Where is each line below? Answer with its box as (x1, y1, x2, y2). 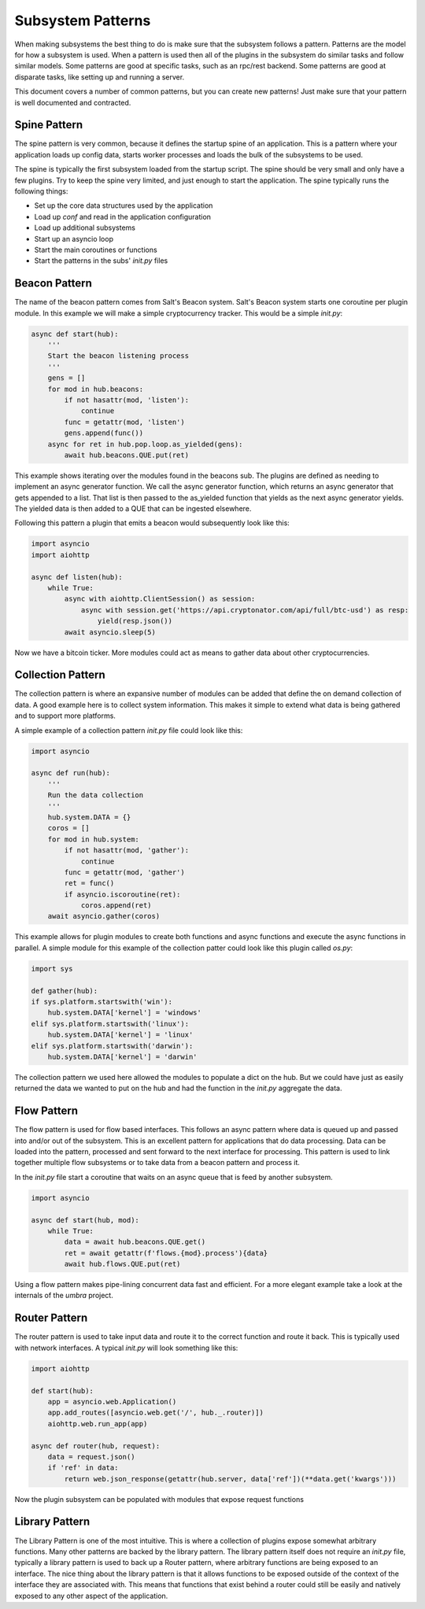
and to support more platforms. (14, 711, 116, 720)
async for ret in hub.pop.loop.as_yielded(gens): (47, 439, 243, 449)
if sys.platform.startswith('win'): (31, 997, 173, 1006)
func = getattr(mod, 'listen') (64, 417, 185, 427)
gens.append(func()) (64, 429, 144, 438)
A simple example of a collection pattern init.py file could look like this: (14, 725, 243, 735)
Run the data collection (47, 791, 144, 800)
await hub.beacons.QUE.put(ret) (64, 450, 189, 460)
